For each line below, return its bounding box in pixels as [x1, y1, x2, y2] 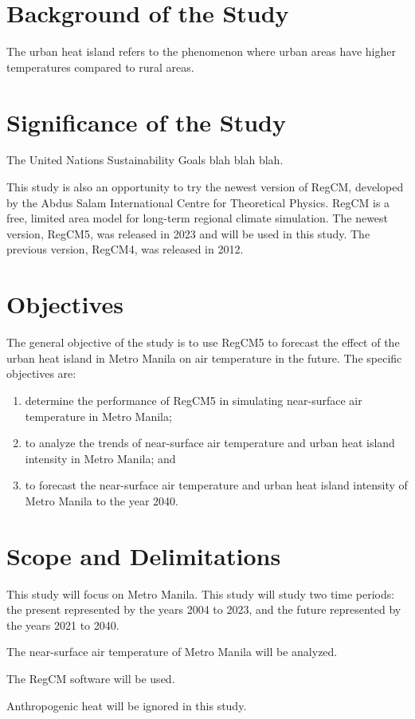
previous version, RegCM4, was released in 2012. [6, 241, 244, 257]
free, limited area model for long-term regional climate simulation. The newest [6, 210, 389, 226]
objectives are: [6, 365, 76, 382]
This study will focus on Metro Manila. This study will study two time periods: [6, 585, 395, 602]
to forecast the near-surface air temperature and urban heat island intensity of [25, 477, 408, 493]
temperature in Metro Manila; [25, 407, 172, 424]
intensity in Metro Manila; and [25, 450, 176, 466]
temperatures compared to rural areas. [6, 58, 194, 75]
